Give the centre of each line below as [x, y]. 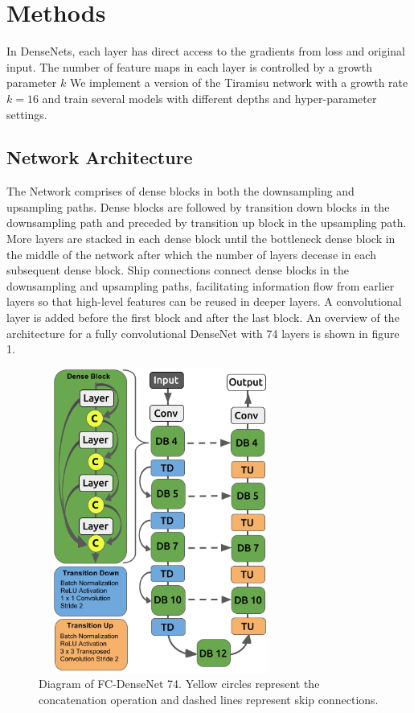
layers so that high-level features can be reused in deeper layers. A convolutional [204, 301]
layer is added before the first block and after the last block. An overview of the [203, 317]
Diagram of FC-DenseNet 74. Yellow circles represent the [179, 684]
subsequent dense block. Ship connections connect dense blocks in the [178, 270]
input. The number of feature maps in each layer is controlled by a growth [189, 66]
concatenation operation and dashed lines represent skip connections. [209, 699]
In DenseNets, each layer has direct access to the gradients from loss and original [206, 51]
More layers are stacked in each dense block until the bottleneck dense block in [201, 239]
